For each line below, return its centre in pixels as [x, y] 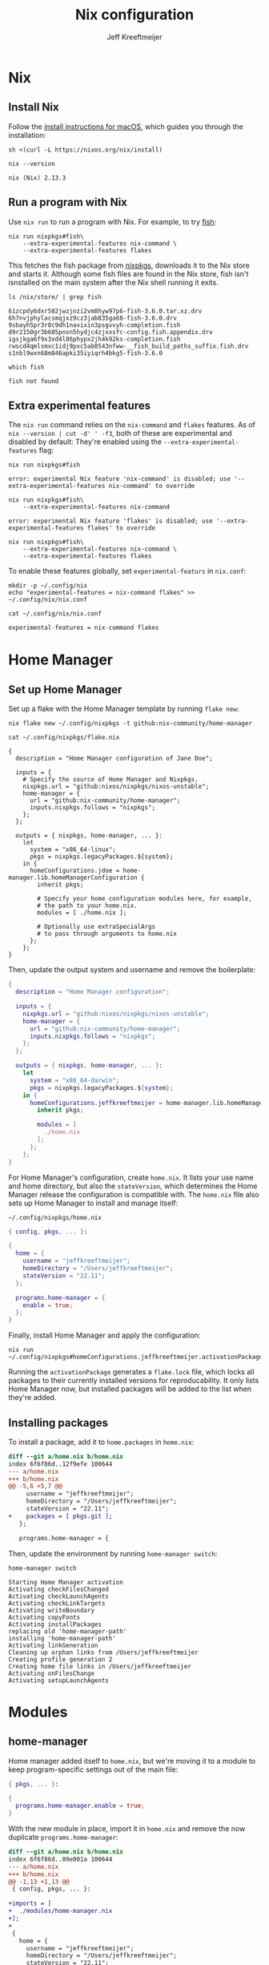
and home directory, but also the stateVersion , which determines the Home [133, 1186]
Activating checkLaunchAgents [59, 1596]
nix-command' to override [152, 486]
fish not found [34, 381]
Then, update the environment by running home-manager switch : [113, 1553]
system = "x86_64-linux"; [72, 850]
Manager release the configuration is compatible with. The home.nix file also [134, 1194]
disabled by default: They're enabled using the [85, 442]
